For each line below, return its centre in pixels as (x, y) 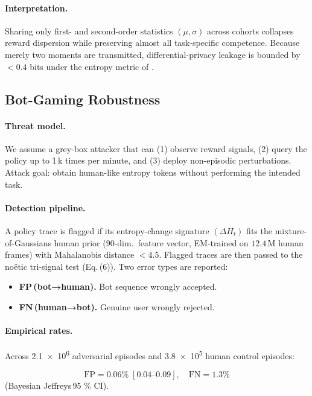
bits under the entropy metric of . (92, 66)
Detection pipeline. (45, 207)
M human (285, 242)
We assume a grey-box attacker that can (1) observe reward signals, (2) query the (156, 148)
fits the (259, 230)
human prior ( (80, 242)
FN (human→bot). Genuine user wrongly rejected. (117, 306)
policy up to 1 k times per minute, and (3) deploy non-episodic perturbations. (148, 160)
